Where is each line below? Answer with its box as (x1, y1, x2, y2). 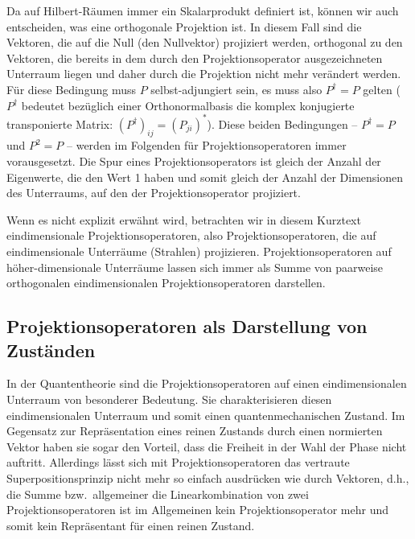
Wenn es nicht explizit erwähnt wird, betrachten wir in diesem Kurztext (6, 211, 361, 228)
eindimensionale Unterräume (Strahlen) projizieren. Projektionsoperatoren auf (6, 243, 392, 260)
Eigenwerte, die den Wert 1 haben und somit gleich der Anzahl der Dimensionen (6, 168, 404, 185)
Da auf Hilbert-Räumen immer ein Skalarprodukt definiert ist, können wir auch (6, 2, 399, 19)
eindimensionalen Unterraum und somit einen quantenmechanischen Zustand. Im (6, 406, 405, 423)
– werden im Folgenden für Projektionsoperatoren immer (67, 137, 347, 154)
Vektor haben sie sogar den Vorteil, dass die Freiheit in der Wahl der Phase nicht (6, 438, 407, 455)
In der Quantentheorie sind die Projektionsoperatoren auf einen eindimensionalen (6, 375, 407, 392)
